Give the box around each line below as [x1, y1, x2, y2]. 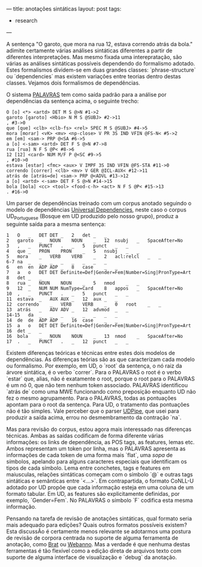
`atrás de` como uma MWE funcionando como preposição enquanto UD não [6, 388, 196, 395]
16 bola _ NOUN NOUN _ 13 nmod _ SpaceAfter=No [6, 333, 183, 339]
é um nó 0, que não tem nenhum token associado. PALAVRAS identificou [6, 381, 188, 388]
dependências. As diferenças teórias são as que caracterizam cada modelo [6, 356, 195, 363]
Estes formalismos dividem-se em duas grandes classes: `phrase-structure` [6, 66, 196, 74]
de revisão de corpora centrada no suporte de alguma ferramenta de [6, 534, 179, 541]
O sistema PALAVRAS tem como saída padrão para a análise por [6, 91, 167, 98]
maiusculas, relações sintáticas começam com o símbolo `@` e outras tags [6, 470, 193, 478]
